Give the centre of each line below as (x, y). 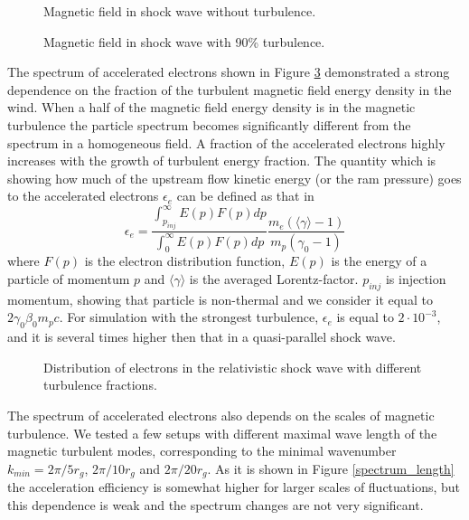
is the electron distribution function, (185, 261)
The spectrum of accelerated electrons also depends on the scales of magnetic (221, 415)
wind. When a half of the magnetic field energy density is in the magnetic (211, 107)
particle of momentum (69, 278)
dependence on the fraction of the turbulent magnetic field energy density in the (230, 89)
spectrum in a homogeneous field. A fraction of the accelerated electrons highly (226, 142)
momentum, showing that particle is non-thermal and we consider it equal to (220, 299)
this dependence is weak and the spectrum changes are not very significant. (216, 504)
